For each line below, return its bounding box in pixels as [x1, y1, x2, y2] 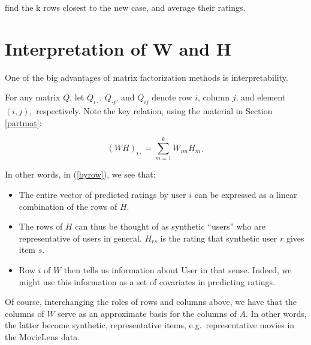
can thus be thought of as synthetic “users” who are [75, 220, 265, 233]
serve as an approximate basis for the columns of [58, 307, 237, 319]
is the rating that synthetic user [160, 231, 277, 244]
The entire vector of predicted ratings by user [19, 188, 186, 201]
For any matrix [5, 91, 61, 103]
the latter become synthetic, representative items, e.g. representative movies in [5, 319, 295, 331]
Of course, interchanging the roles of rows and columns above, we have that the [5, 295, 297, 308]
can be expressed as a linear [194, 188, 297, 201]
